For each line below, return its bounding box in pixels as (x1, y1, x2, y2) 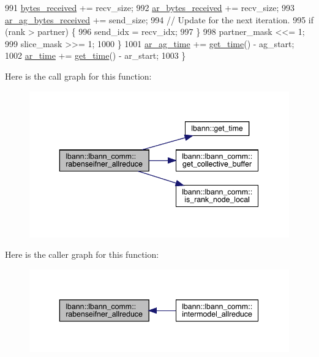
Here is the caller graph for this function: (5, 248, 159, 261)
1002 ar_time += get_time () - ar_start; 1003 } (5, 49, 186, 62)
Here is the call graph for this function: (5, 69, 152, 82)
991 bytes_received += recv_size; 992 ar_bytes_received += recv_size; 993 (5, 1, 295, 13)
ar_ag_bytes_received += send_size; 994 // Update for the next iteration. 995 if (5, 13, 314, 26)
